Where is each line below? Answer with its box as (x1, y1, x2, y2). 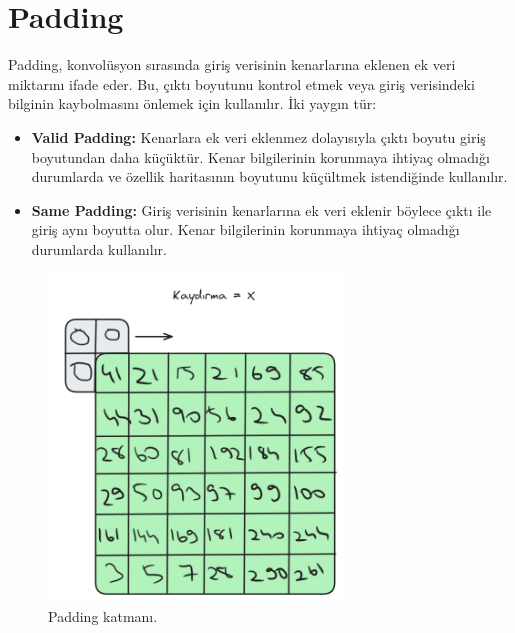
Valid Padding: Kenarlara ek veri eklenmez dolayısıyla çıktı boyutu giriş (31, 126, 486, 147)
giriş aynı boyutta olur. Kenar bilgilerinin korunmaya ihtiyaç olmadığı (31, 219, 460, 240)
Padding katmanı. (48, 605, 158, 626)
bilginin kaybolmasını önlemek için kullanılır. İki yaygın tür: (8, 93, 377, 114)
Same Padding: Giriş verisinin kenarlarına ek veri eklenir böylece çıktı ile (31, 199, 492, 220)
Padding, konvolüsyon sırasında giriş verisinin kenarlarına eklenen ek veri (8, 54, 456, 75)
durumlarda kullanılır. (31, 238, 167, 259)
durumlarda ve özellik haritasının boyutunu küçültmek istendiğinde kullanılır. (31, 166, 508, 187)
